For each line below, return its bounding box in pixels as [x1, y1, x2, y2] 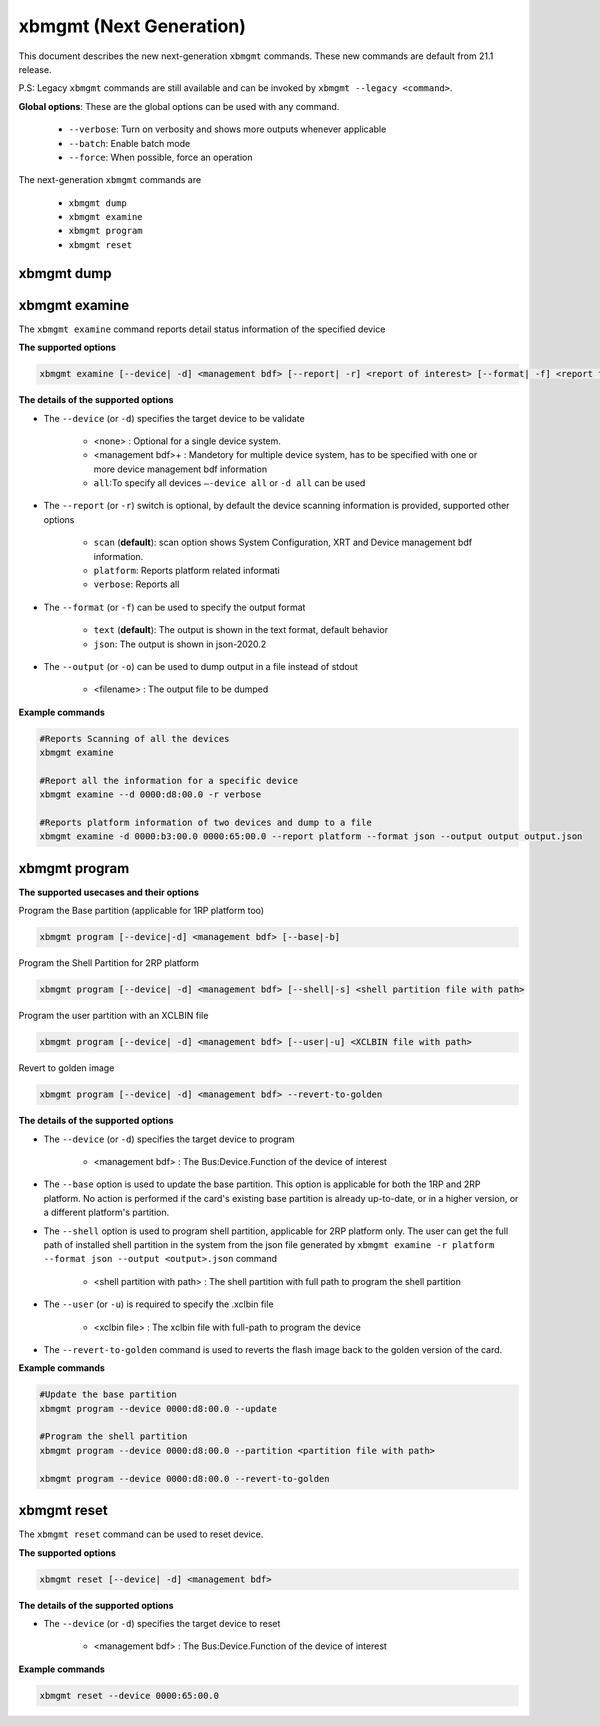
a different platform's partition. [43, 1206, 170, 1219]
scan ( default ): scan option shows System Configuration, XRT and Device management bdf [93, 536, 473, 549]
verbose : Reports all [93, 578, 180, 590]
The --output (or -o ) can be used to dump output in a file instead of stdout [43, 660, 359, 672]
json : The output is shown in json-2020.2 [93, 638, 267, 650]
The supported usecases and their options [18, 886, 200, 898]
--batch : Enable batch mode [68, 137, 191, 149]
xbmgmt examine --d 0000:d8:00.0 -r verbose [39, 789, 262, 800]
